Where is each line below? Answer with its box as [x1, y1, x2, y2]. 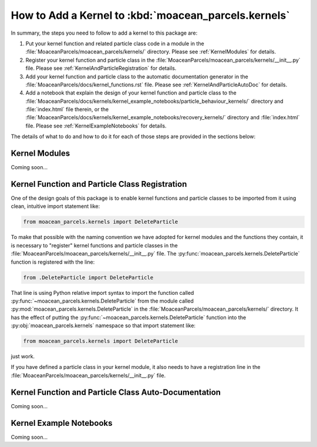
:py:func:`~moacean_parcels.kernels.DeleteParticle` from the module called [11, 297, 194, 304]
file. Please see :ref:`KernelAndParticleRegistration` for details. [25, 65, 177, 72]
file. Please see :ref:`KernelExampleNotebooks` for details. [25, 122, 167, 129]
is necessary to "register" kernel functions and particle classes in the [11, 241, 178, 249]
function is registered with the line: [11, 258, 95, 265]
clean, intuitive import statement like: [11, 203, 100, 210]
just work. [11, 353, 35, 360]
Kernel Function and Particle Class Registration [11, 179, 187, 189]
